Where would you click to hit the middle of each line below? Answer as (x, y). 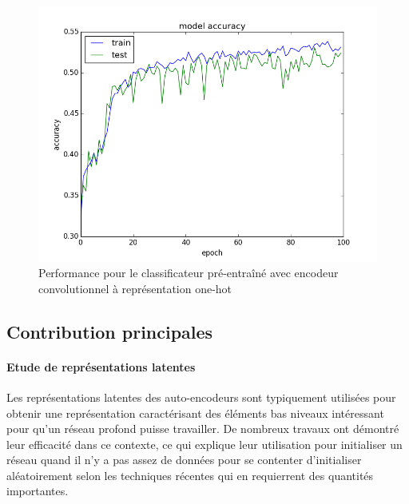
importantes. (38, 491)
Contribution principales (110, 331)
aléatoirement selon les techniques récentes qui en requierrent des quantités (190, 475)
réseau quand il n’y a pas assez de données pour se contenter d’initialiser (184, 460)
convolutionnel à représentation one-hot (135, 288)
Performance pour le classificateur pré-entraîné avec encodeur (189, 273)
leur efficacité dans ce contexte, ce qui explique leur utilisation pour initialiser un (204, 444)
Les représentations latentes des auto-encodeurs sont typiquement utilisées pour (201, 397)
